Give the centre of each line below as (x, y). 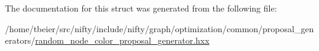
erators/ (20, 40)
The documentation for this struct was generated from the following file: (141, 8)
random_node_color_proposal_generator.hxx (122, 40)
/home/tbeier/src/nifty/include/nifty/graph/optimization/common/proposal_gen (159, 28)
